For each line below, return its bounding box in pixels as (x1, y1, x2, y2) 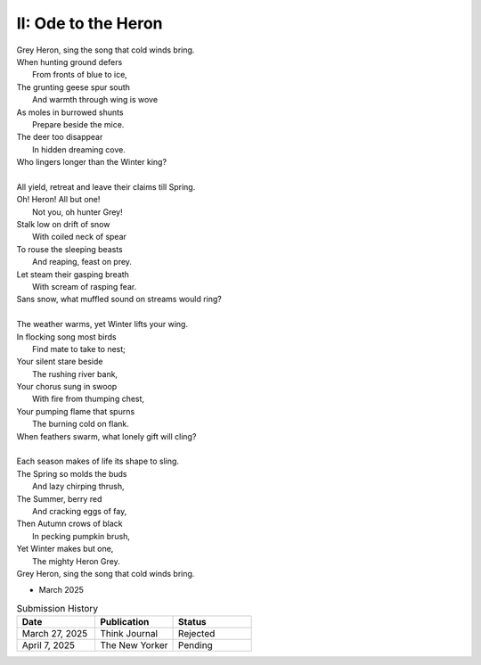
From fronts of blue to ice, (32, 70, 128, 80)
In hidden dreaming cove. (32, 144, 126, 155)
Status (178, 616, 207, 628)
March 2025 (38, 585, 84, 595)
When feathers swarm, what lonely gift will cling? (16, 431, 197, 441)
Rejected (178, 628, 216, 640)
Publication (99, 616, 150, 628)
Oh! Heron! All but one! (16, 194, 101, 205)
